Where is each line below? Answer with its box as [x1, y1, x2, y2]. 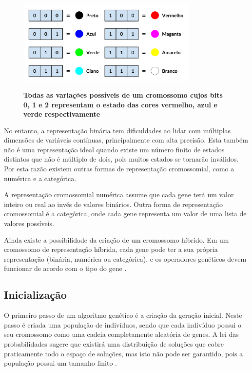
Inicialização [4, 287, 67, 302]
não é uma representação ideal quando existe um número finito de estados [4, 144, 225, 154]
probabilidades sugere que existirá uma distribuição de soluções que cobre [4, 339, 224, 349]
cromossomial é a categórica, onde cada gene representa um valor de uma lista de [4, 208, 247, 219]
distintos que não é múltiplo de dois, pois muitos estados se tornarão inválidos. [4, 154, 239, 164]
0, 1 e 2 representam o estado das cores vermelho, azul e [23, 99, 217, 109]
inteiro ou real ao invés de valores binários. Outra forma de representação [4, 199, 223, 209]
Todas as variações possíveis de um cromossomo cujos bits [23, 89, 223, 100]
